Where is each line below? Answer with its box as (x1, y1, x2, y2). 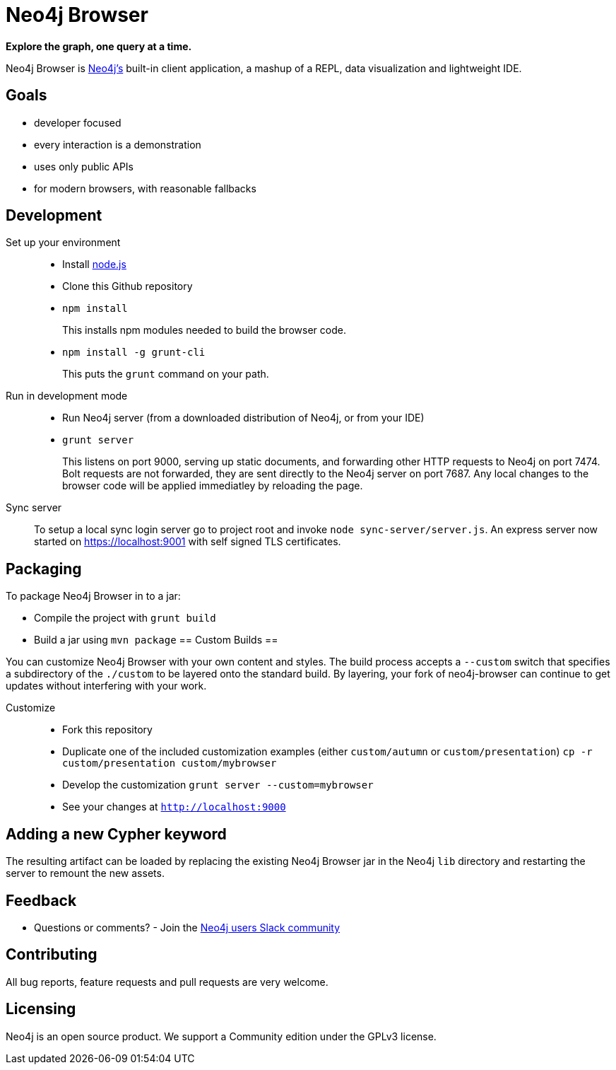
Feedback (6, 891, 77, 909)
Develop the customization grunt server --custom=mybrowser (62, 779, 374, 791)
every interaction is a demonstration (34, 138, 201, 151)
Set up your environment (6, 236, 121, 249)
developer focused (34, 116, 122, 129)
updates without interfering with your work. (6, 680, 207, 692)
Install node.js (62, 258, 126, 271)
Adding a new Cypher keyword (6, 825, 227, 843)
